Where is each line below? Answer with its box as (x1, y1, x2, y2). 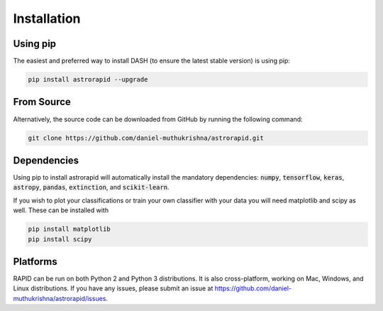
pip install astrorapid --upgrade (28, 75, 148, 84)
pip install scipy (28, 235, 92, 243)
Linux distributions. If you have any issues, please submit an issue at (13, 284, 213, 293)
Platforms (13, 256, 57, 268)
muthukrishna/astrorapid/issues (13, 294, 106, 302)
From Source (13, 96, 71, 108)
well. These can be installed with (13, 206, 109, 214)
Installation (13, 11, 81, 26)
